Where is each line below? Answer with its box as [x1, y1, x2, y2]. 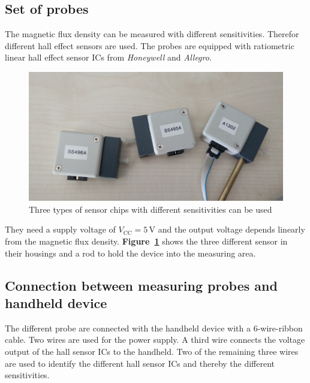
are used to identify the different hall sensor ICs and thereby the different [5, 357, 275, 369]
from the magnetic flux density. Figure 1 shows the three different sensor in [5, 235, 288, 248]
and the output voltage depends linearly [158, 223, 305, 236]
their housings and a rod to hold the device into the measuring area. [5, 246, 256, 259]
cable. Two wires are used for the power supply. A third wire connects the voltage [5, 333, 305, 346]
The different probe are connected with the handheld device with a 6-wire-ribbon [5, 321, 303, 334]
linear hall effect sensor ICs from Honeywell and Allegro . [5, 51, 212, 64]
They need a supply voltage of [5, 223, 116, 236]
